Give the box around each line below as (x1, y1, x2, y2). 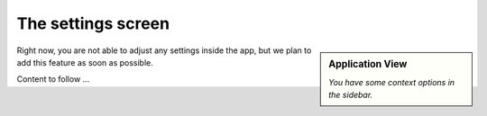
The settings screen (16, 13, 170, 33)
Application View (328, 58, 408, 70)
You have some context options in (328, 76, 455, 87)
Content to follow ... (16, 74, 90, 85)
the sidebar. (328, 90, 373, 101)
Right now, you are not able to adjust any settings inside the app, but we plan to (16, 45, 312, 56)
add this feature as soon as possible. (16, 57, 153, 67)
